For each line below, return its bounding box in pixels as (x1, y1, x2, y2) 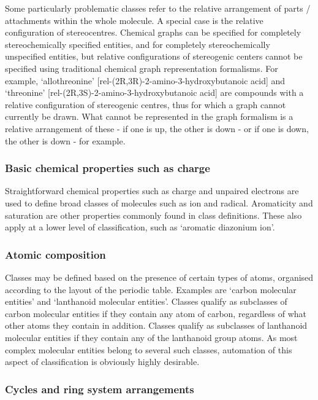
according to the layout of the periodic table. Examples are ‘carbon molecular (5, 283, 297, 296)
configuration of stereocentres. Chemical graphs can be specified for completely (5, 26, 301, 39)
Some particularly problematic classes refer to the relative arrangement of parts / (5, 2, 311, 14)
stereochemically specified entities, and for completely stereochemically (5, 37, 270, 50)
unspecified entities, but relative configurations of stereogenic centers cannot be (5, 50, 303, 63)
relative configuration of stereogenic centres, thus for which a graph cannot (5, 98, 286, 111)
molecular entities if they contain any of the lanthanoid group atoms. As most (5, 331, 298, 343)
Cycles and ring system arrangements (5, 381, 194, 396)
